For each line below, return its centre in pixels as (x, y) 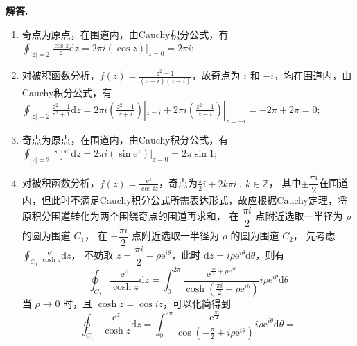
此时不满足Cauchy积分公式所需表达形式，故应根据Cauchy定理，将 (199, 200)
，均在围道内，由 (313, 75)
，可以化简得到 (197, 303)
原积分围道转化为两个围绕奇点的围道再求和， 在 (130, 216)
